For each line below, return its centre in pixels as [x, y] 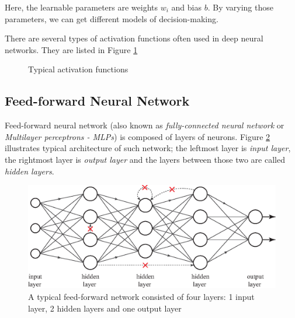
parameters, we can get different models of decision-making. [112, 18]
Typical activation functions [78, 69]
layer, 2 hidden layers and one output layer [105, 308]
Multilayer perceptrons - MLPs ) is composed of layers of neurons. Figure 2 [138, 136]
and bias [186, 7]
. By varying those [240, 7]
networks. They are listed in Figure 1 [71, 49]
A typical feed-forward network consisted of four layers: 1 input [141, 296]
